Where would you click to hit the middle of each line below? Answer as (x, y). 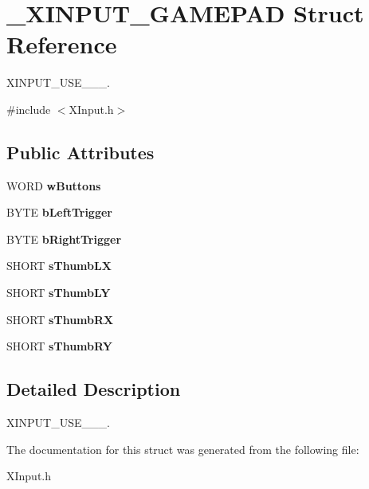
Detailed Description (94, 389)
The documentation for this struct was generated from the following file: (183, 449)
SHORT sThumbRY (59, 346)
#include (29, 109)
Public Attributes (80, 152)
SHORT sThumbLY (59, 293)
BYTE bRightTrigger (64, 239)
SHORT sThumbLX (59, 266)
